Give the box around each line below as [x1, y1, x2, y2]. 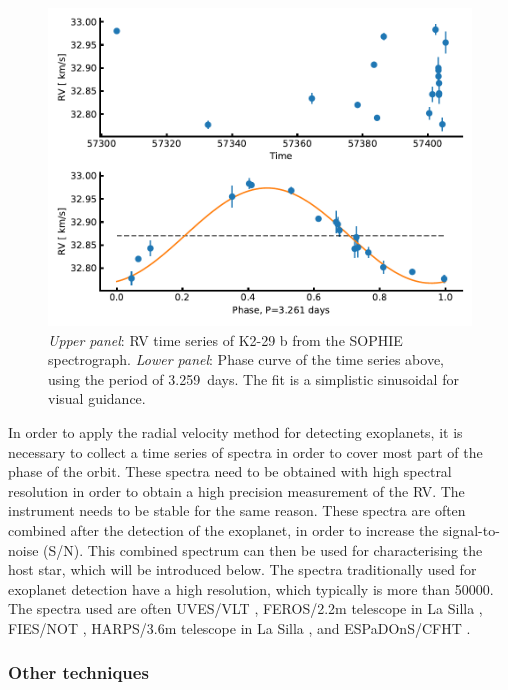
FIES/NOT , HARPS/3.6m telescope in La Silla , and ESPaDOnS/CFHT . [8, 617, 471, 638]
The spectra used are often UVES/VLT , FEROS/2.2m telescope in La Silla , [8, 598, 483, 619]
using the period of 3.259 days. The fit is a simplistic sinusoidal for [48, 368, 459, 389]
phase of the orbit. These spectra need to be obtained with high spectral [8, 461, 452, 482]
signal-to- [442, 519, 500, 540]
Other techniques [8, 660, 149, 685]
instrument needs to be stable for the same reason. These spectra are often [8, 500, 466, 521]
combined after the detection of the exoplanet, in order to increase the [8, 519, 439, 540]
